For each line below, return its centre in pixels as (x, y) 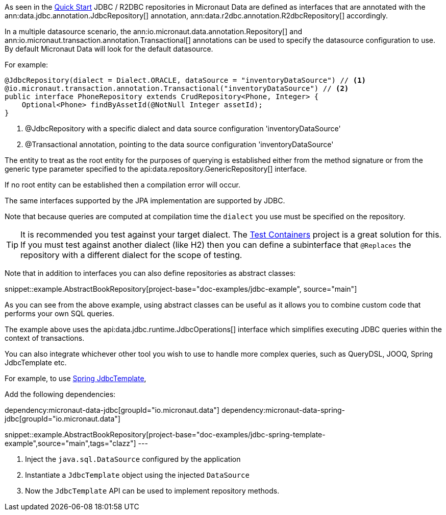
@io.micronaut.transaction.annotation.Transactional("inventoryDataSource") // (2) (177, 88)
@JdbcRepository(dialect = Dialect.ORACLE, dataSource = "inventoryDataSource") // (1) (185, 80)
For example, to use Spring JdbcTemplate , (76, 378)
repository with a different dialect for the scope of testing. (131, 255)
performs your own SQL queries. (59, 313)
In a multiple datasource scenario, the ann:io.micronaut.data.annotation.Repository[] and (153, 31)
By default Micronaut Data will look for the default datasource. (109, 49)
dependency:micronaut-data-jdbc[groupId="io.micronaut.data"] (112, 410)
